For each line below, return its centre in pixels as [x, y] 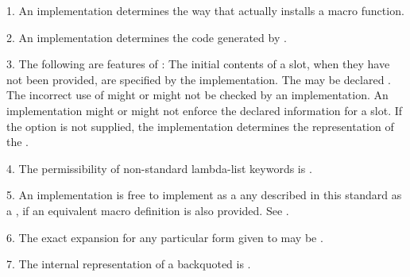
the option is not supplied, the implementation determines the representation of [200, 126]
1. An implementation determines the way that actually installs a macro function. [205, 10]
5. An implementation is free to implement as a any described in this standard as [204, 195]
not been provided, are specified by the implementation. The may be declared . [199, 79]
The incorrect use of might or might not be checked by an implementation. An [197, 95]
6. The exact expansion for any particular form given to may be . [165, 237]
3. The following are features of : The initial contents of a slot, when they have [198, 64]
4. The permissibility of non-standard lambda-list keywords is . [159, 168]
